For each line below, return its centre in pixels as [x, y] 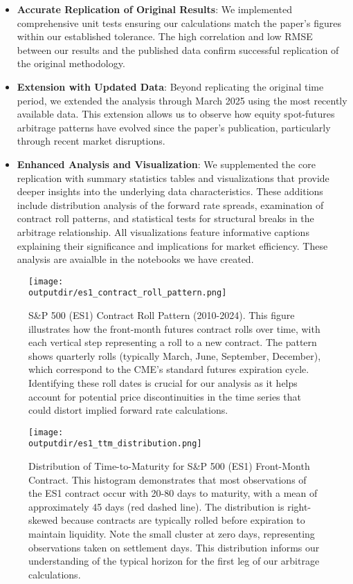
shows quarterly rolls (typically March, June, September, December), [175, 355]
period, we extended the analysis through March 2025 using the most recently [182, 100]
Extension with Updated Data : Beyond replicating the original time [170, 86]
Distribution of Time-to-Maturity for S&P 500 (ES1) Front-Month [169, 466]
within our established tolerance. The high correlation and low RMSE [165, 36]
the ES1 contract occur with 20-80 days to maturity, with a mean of [173, 493]
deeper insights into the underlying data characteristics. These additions [170, 191]
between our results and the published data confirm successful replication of [178, 49]
